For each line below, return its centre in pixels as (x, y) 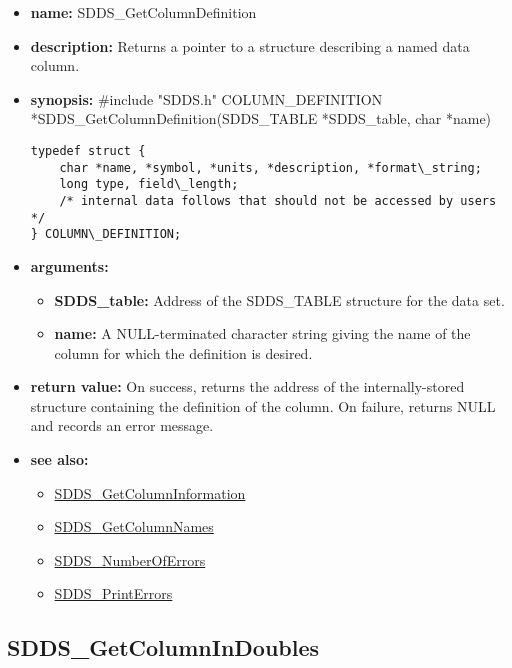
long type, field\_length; (149, 184)
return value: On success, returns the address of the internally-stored (247, 386)
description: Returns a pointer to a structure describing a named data (250, 45)
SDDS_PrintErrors (113, 593)
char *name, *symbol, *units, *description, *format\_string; (270, 167)
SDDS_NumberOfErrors (130, 559)
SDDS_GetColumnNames (134, 526)
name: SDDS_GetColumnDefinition (143, 12)
